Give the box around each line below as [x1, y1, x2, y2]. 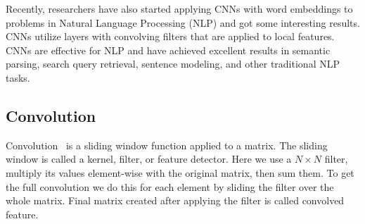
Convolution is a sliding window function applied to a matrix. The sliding [6, 137, 328, 152]
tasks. [6, 70, 30, 85]
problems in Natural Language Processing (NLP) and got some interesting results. [6, 15, 360, 30]
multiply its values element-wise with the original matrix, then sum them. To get [6, 165, 354, 180]
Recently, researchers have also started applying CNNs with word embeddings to [6, 1, 353, 15]
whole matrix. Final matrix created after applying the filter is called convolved [6, 193, 345, 208]
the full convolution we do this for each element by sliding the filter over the [6, 179, 334, 194]
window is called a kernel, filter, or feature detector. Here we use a [6, 151, 292, 166]
